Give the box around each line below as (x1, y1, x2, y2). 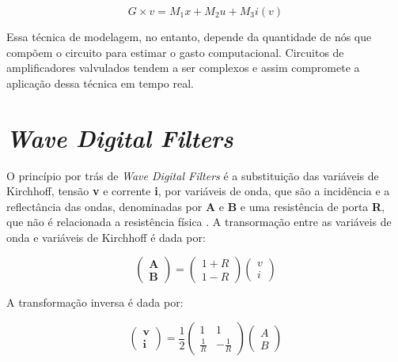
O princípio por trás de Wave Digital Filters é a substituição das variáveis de (6, 167, 379, 183)
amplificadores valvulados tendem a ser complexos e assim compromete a (6, 59, 360, 76)
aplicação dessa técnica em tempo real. (6, 74, 194, 91)
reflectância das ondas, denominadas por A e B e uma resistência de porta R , (6, 198, 385, 214)
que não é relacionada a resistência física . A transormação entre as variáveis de (6, 213, 392, 230)
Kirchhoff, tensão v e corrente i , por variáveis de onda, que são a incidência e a (6, 183, 390, 199)
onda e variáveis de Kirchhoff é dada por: (6, 228, 206, 245)
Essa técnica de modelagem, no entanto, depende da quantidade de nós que (6, 28, 372, 44)
